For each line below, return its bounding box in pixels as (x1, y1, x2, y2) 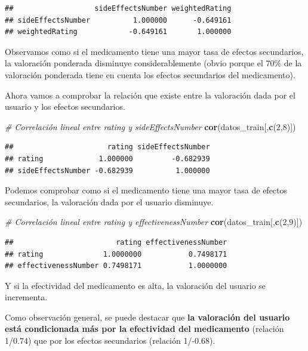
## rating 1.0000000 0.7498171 (5, 250, 227, 258)
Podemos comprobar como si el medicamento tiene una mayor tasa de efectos (5, 184, 288, 196)
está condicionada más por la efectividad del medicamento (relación (5, 322, 284, 335)
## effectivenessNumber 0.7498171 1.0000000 (5, 261, 227, 270)
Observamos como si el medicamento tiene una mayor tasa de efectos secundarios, (5, 45, 304, 57)
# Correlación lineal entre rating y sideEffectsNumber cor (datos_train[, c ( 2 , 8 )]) (5, 120, 296, 133)
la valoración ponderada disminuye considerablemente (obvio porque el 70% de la (5, 57, 302, 69)
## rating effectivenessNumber (5, 238, 227, 247)
